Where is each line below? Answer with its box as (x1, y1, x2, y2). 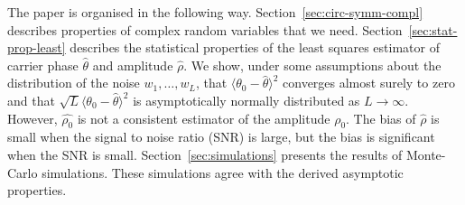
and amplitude (92, 55, 173, 74)
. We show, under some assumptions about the (183, 55, 442, 74)
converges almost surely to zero (283, 73, 455, 92)
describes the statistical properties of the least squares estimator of (70, 38, 440, 57)
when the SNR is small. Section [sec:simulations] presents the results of (7, 144, 403, 163)
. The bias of (346, 108, 416, 127)
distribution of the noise (7, 73, 140, 92)
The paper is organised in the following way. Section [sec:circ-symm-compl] (7, 3, 423, 21)
